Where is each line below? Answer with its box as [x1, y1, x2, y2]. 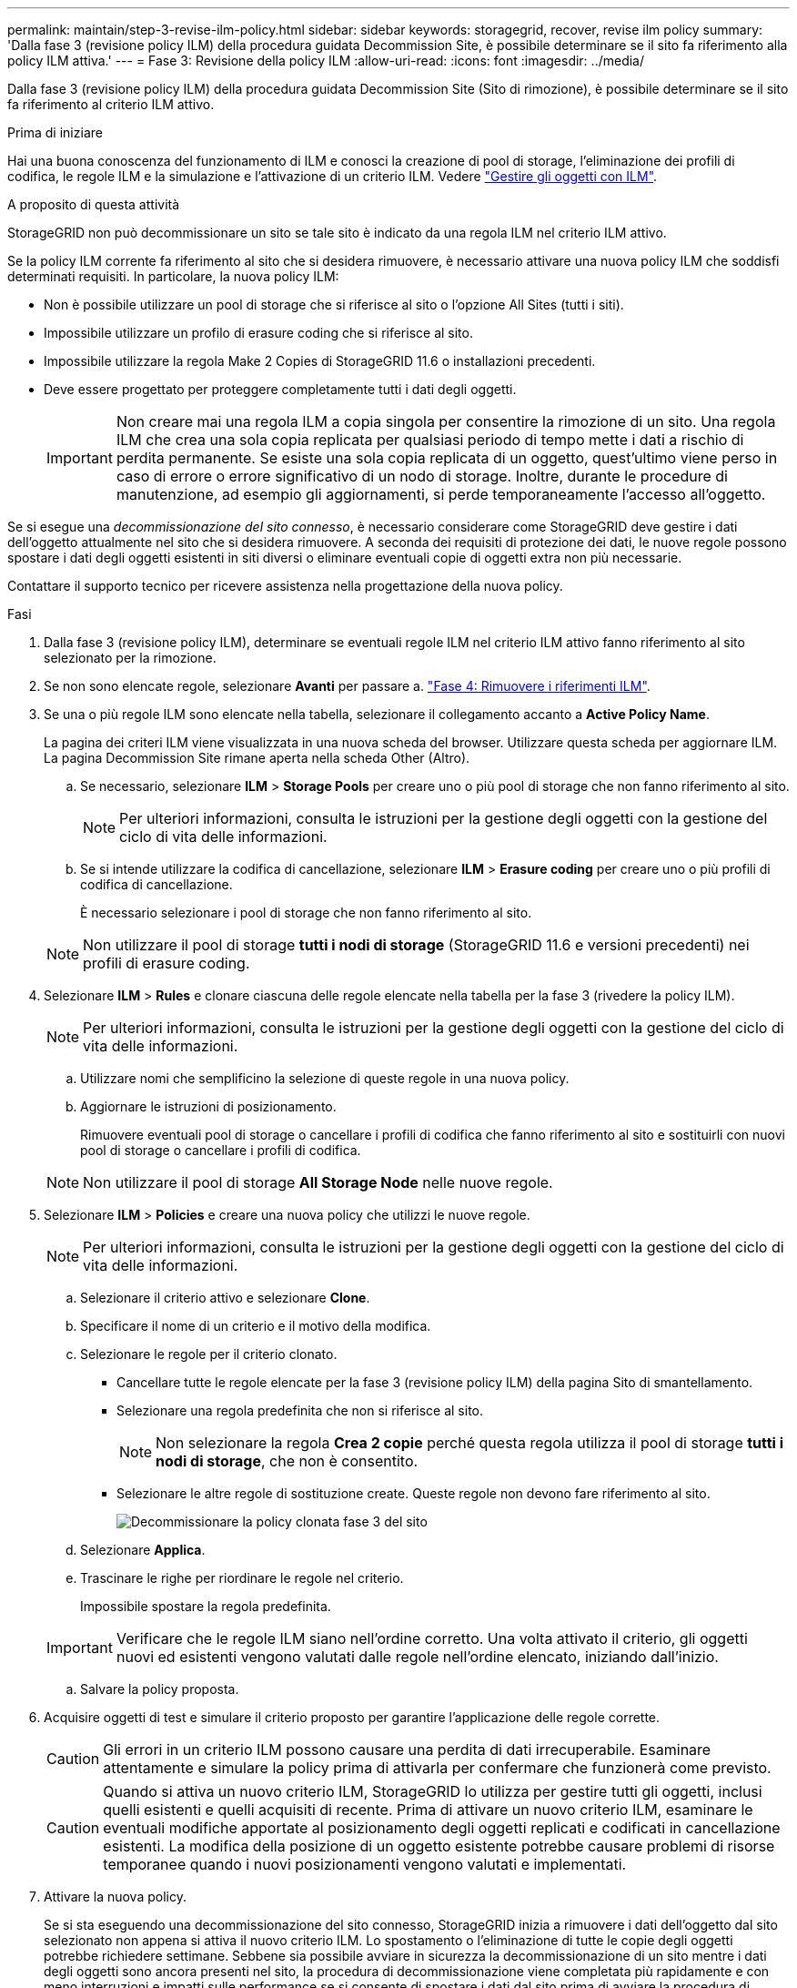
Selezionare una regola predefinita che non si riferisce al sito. [116, 1403, 484, 1418]
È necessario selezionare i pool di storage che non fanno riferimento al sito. [80, 905, 532, 920]
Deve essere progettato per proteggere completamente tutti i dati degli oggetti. [44, 381, 517, 397]
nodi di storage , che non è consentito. [156, 1452, 419, 1470]
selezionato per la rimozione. [44, 650, 217, 665]
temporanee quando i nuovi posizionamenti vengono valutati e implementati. [103, 1855, 627, 1873]
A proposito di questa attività [7, 197, 180, 212]
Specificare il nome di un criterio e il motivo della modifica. [80, 1318, 431, 1334]
